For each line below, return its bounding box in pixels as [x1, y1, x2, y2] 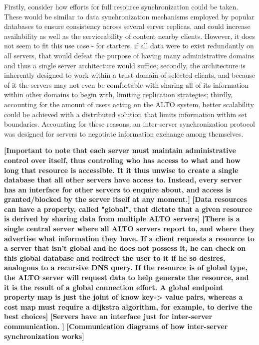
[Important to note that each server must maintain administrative [4, 145, 236, 156]
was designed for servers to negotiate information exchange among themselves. [4, 128, 244, 139]
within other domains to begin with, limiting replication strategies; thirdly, [4, 89, 233, 100]
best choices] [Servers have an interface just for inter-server [4, 311, 213, 322]
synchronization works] [4, 331, 84, 341]
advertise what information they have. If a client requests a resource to [4, 233, 255, 243]
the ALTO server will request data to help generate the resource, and [4, 272, 249, 283]
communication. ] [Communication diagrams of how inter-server [4, 321, 228, 331]
